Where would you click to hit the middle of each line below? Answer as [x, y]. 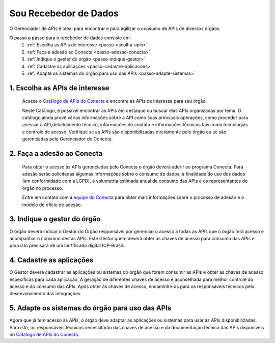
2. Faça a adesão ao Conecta [56, 153]
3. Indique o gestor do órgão [55, 219]
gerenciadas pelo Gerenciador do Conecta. [67, 139]
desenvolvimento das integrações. [46, 294]
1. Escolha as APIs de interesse [59, 88]
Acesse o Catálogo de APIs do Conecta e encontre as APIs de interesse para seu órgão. [115, 101]
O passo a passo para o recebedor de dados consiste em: [70, 38]
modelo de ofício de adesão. [52, 205]
